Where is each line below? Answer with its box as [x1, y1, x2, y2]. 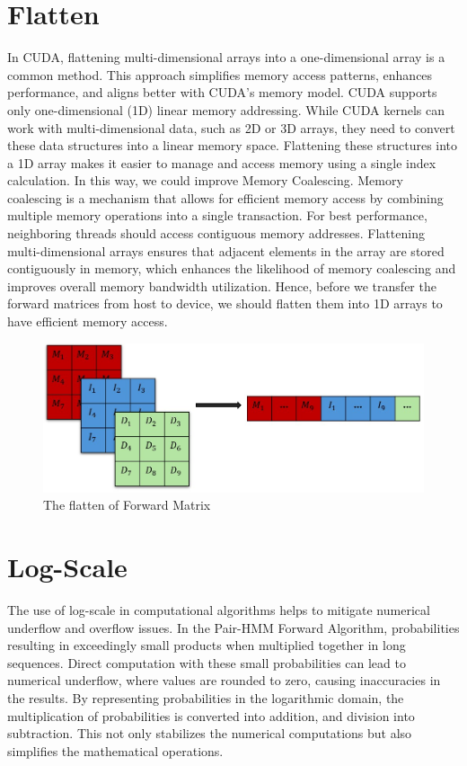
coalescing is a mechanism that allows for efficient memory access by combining [7, 188, 444, 207]
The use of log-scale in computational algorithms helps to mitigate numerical [7, 601, 430, 619]
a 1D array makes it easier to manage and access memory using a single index [7, 153, 436, 172]
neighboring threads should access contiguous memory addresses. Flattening [7, 224, 425, 243]
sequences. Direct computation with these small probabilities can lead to [7, 653, 406, 672]
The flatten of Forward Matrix [43, 495, 211, 514]
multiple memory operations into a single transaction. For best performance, [7, 206, 427, 225]
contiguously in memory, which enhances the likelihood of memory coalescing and [7, 259, 456, 278]
